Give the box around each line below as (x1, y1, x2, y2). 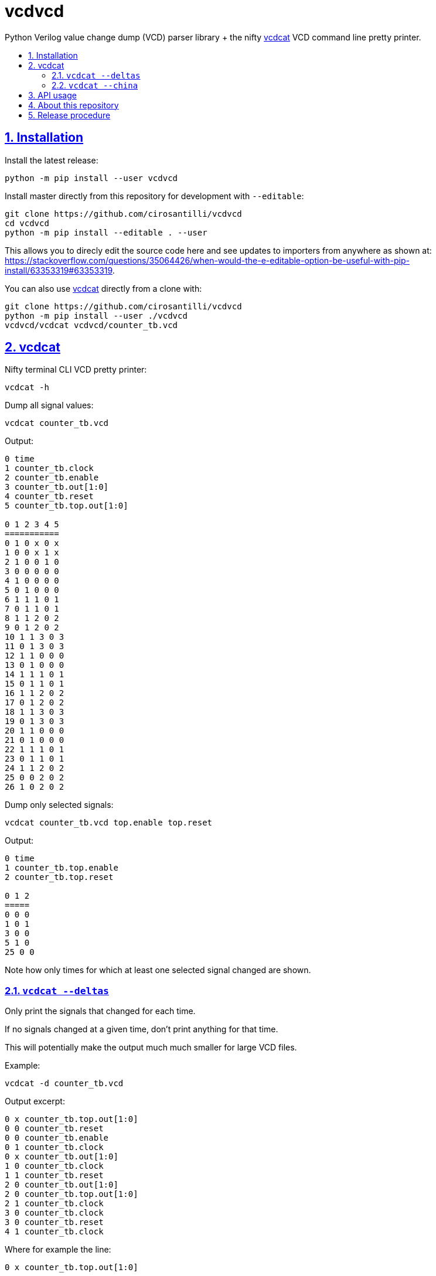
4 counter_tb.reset (5, 492, 94, 501)
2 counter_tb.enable (5, 473, 99, 483)
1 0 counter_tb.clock (5, 1161, 104, 1171)
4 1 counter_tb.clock (5, 1227, 104, 1237)
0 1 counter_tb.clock (5, 1142, 104, 1152)
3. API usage (28, 90, 77, 100)
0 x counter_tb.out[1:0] (5, 1152, 118, 1162)
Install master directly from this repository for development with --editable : (5, 190, 304, 201)
